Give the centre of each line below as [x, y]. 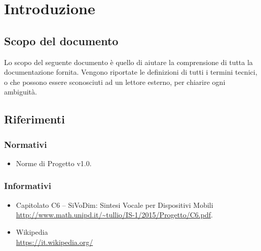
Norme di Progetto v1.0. [54, 163]
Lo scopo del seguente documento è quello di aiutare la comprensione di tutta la [128, 62]
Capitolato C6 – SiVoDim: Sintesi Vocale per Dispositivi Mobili [115, 205]
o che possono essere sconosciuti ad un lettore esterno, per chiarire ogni [115, 82]
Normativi [26, 144]
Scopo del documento [61, 40]
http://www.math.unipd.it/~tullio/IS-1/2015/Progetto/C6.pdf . [114, 215]
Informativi [28, 186]
